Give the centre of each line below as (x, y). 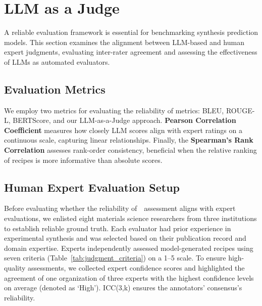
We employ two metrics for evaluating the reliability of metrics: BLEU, (114, 110)
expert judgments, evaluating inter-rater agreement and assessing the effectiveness (131, 52)
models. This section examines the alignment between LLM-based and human (124, 42)
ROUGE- (240, 110)
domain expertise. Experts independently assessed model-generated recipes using (129, 248)
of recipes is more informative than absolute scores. (83, 160)
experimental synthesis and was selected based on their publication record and (125, 238)
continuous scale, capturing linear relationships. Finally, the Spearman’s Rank (129, 140)
